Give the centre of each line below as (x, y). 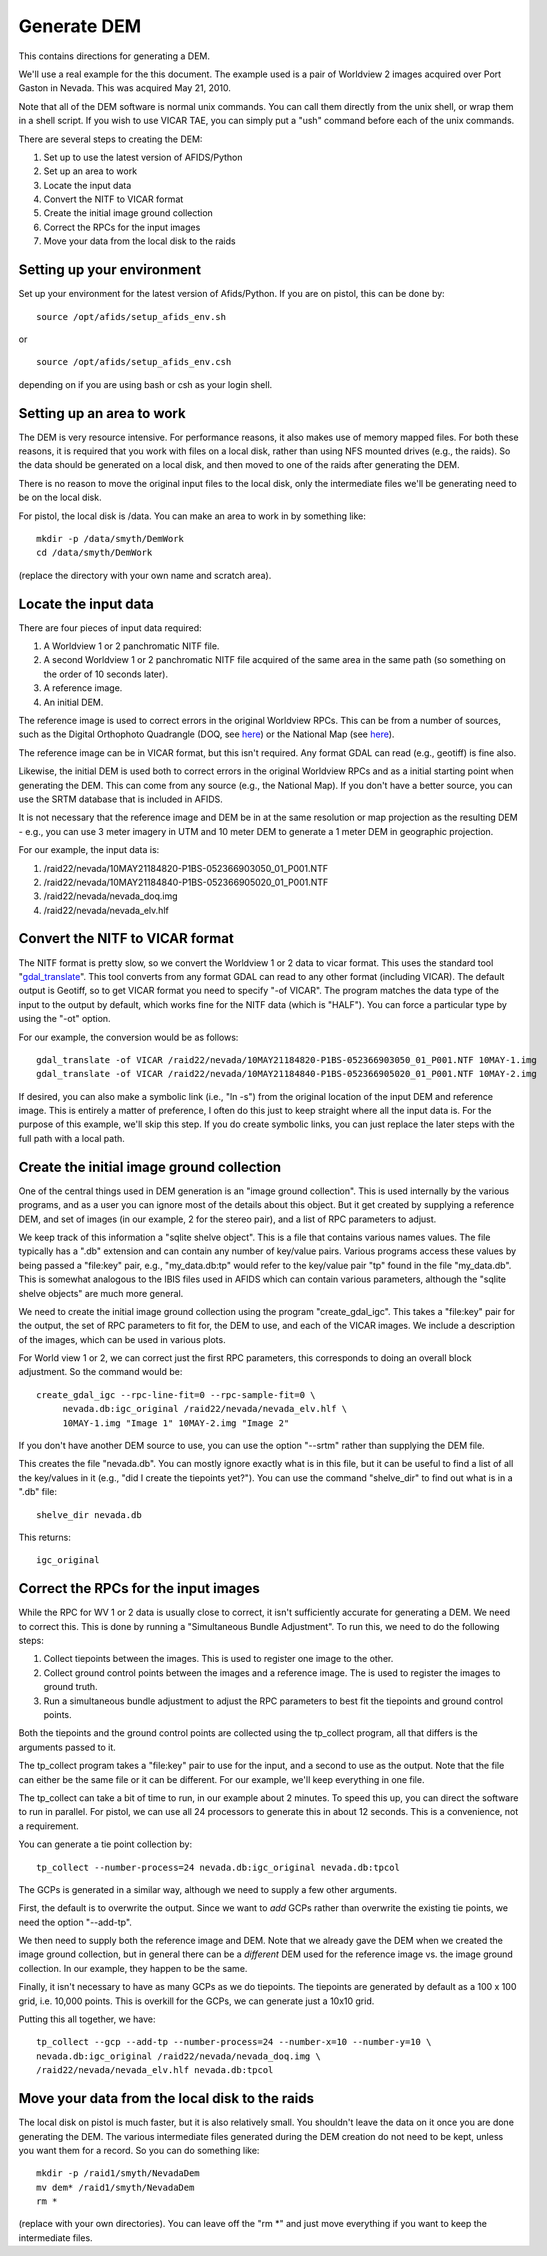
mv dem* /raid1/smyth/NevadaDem (115, 2187)
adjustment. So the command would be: (100, 1372)
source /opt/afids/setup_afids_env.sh (131, 316)
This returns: (45, 1537)
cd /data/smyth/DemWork (94, 553)
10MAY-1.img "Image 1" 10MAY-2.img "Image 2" (176, 1423)
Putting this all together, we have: (87, 2019)
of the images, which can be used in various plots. (122, 1339)
